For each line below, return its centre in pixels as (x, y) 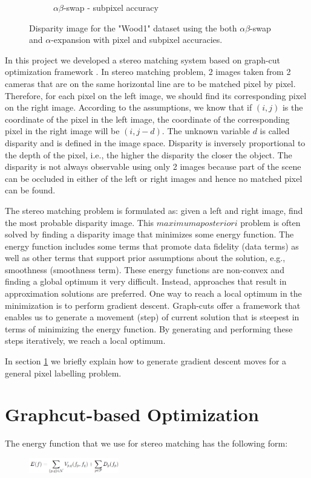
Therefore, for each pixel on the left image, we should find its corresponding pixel (156, 95)
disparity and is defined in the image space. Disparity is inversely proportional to (155, 142)
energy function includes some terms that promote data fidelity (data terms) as (152, 246)
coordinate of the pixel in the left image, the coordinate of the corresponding (147, 119)
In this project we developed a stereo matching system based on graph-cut (143, 60)
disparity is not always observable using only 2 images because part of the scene (153, 166)
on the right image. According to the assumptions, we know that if (129, 107)
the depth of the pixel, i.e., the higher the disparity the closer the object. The (149, 154)
